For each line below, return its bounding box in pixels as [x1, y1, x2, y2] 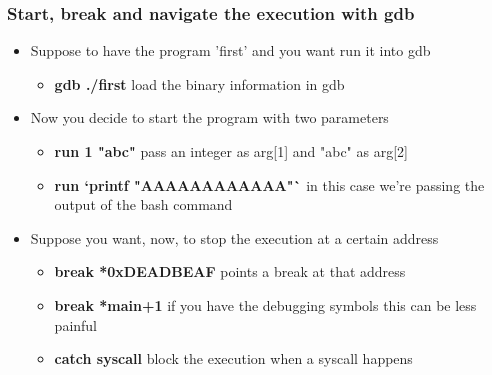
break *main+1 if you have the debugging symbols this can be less [54, 294, 477, 315]
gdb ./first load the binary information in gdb [54, 73, 345, 94]
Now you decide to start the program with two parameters [30, 107, 389, 128]
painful [54, 314, 98, 335]
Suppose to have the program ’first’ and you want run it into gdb [30, 40, 431, 61]
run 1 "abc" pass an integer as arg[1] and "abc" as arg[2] [54, 141, 408, 161]
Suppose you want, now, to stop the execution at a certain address [30, 227, 439, 248]
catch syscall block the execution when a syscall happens [54, 348, 413, 369]
